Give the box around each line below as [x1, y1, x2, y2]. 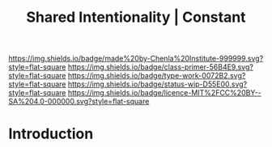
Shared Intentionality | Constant [26, 8, 246, 27]
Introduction [8, 125, 94, 143]
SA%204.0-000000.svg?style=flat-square [8, 97, 150, 107]
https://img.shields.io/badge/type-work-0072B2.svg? [67, 71, 246, 81]
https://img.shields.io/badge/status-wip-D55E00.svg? [67, 79, 248, 89]
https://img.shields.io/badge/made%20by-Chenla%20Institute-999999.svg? [8, 53, 264, 64]
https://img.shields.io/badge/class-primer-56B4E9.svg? [67, 62, 253, 72]
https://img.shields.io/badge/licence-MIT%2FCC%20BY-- [67, 88, 261, 98]
